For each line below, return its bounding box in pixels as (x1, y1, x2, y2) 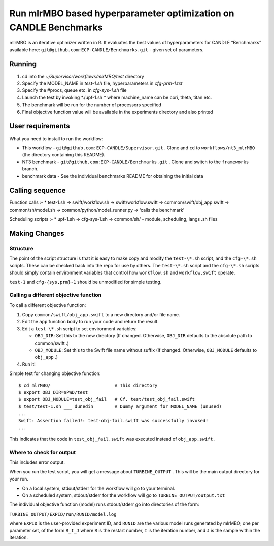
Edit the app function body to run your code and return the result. (22, 319, 159, 325)
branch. (22, 166, 39, 172)
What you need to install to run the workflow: (9, 135, 104, 142)
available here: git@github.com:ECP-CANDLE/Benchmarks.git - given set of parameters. (9, 46, 204, 53)
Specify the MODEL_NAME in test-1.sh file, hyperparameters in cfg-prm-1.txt (22, 80, 183, 86)
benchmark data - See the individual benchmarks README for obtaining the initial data (22, 173, 203, 179)
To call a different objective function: (9, 302, 86, 308)
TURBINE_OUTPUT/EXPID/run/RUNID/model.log (9, 511, 117, 517)
